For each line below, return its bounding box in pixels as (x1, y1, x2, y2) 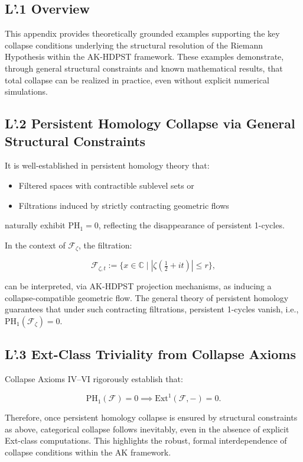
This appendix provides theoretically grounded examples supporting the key (5, 27, 280, 40)
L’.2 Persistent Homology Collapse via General (5, 114, 295, 133)
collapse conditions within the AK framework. (5, 446, 171, 458)
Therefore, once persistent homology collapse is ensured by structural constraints (5, 411, 298, 424)
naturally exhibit (5, 219, 66, 231)
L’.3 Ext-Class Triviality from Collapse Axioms (5, 345, 296, 363)
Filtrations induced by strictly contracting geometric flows (18, 199, 229, 211)
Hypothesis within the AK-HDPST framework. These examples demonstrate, (5, 50, 284, 63)
